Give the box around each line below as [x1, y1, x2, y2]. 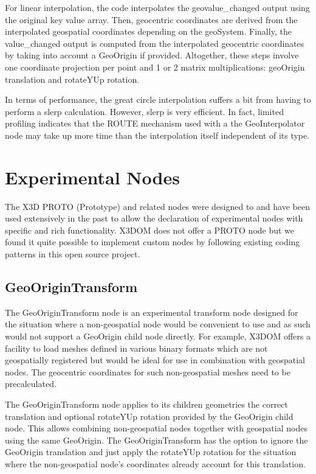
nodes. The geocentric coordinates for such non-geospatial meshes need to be [5, 365, 290, 378]
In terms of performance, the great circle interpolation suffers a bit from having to [5, 93, 311, 106]
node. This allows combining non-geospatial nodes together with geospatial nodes [5, 422, 307, 434]
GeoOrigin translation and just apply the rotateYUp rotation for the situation [5, 445, 297, 458]
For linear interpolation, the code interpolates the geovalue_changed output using [5, 1, 310, 13]
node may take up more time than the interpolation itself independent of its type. [5, 128, 310, 141]
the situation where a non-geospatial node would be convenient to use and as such [5, 318, 311, 330]
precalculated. [5, 377, 57, 390]
